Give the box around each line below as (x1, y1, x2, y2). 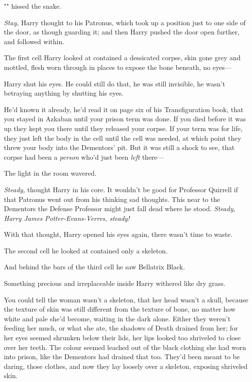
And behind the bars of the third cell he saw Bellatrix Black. (4, 262, 185, 272)
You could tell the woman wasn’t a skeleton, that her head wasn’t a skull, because (4, 294, 249, 304)
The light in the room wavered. (4, 168, 97, 178)
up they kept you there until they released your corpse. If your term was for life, (4, 123, 243, 133)
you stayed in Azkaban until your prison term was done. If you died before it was (4, 114, 246, 124)
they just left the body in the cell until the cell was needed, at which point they (4, 133, 241, 143)
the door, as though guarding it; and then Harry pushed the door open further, (4, 27, 240, 37)
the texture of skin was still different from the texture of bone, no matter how (4, 304, 235, 314)
